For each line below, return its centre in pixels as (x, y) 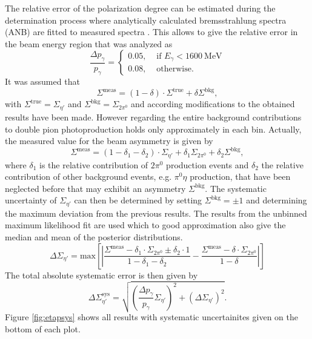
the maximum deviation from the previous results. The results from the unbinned (156, 213)
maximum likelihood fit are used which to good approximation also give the (145, 225)
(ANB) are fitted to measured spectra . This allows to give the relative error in (151, 32)
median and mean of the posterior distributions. (94, 237)
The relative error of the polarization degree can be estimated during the (140, 8)
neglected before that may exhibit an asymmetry (95, 188)
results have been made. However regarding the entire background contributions (153, 117)
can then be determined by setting (138, 200)
